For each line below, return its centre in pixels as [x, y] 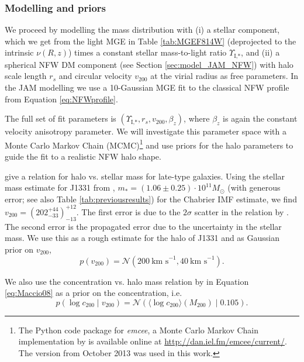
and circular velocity [95, 76]
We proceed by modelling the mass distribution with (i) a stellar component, [142, 30]
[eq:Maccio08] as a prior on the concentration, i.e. [94, 293]
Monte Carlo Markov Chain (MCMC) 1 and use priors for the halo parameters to [149, 144]
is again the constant [260, 118]
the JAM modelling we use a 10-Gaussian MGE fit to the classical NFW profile [147, 87]
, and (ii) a [260, 52]
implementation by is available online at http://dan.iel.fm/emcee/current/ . [153, 341]
